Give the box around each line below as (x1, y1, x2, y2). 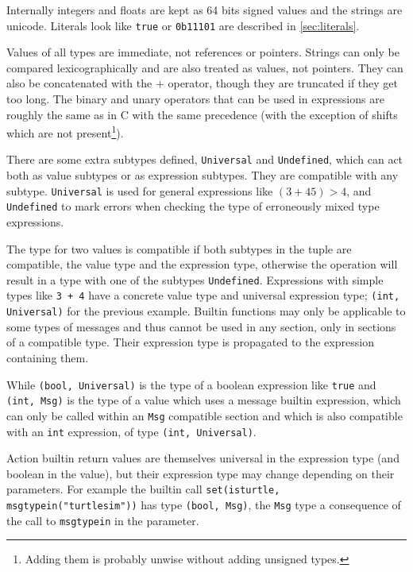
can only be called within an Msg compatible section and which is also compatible (6, 407, 403, 423)
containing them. (6, 349, 89, 365)
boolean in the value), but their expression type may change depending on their (6, 465, 395, 481)
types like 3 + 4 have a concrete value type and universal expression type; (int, (6, 287, 400, 303)
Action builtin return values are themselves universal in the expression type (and (6, 450, 399, 466)
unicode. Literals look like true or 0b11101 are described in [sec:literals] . (6, 17, 360, 33)
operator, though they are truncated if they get (168, 75, 398, 91)
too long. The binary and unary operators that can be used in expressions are (6, 91, 384, 107)
